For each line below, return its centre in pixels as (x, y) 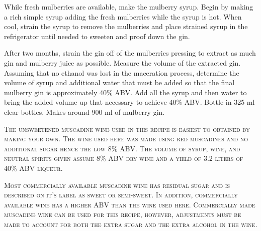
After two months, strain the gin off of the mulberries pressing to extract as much (130, 53)
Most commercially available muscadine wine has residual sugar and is (117, 185)
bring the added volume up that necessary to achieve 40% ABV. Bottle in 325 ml (129, 102)
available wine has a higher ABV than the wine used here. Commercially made (130, 204)
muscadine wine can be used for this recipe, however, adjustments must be (123, 214)
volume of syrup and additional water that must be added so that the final (119, 82)
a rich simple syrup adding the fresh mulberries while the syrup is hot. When (123, 16)
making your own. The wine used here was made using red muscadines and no (126, 139)
